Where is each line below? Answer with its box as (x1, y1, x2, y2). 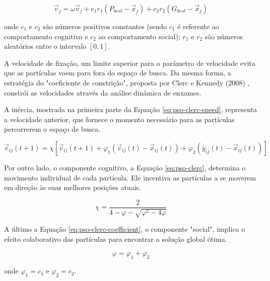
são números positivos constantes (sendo (43, 21, 167, 31)
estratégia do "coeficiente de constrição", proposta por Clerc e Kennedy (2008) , (4, 77, 250, 87)
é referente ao (177, 21, 219, 31)
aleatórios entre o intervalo (4, 41, 87, 51)
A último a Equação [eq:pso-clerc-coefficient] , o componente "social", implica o (4, 224, 245, 234)
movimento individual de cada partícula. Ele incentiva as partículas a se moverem (4, 172, 256, 182)
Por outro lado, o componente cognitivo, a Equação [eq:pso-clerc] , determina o (4, 162, 246, 172)
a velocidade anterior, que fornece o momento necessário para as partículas (4, 114, 235, 124)
